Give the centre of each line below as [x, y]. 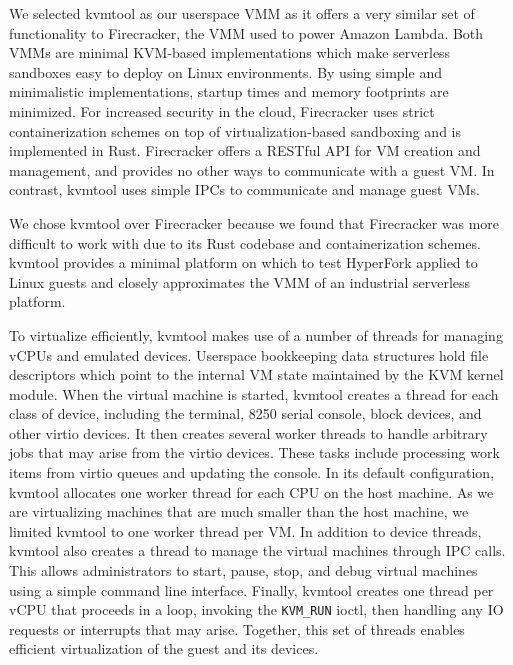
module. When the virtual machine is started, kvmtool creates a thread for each [254, 393]
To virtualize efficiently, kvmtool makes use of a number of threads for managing [256, 334]
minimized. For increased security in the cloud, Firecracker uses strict [222, 110]
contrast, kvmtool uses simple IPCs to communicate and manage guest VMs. [244, 189]
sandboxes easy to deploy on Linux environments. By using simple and [225, 71]
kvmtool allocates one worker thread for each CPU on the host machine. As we [251, 491]
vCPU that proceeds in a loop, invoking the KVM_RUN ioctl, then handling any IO [256, 609]
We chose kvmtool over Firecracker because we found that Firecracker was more [254, 222]
